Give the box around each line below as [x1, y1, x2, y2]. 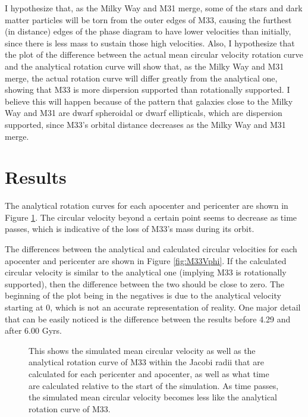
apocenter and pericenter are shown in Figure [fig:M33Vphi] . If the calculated [5, 254, 287, 266]
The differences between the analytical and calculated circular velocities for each [5, 243, 297, 255]
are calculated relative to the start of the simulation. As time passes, [29, 379, 279, 391]
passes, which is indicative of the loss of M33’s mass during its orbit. [5, 222, 254, 235]
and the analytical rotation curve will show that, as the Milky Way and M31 [5, 59, 284, 72]
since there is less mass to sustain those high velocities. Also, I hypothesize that [5, 36, 295, 49]
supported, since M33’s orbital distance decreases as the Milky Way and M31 [5, 118, 286, 130]
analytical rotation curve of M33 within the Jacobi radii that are [29, 356, 264, 368]
